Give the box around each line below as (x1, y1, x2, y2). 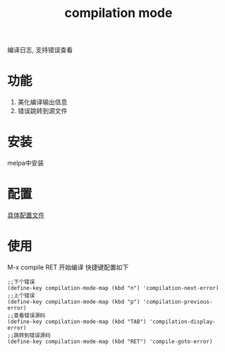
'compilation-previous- (142, 298, 213, 305)
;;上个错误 (7, 292, 35, 299)
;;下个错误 (7, 278, 35, 286)
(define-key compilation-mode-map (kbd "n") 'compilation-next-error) (7, 284, 219, 291)
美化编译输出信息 (17, 98, 68, 107)
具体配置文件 (7, 211, 44, 219)
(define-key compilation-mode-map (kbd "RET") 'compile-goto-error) (7, 338, 213, 345)
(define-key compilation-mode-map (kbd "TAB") (7, 318, 147, 325)
